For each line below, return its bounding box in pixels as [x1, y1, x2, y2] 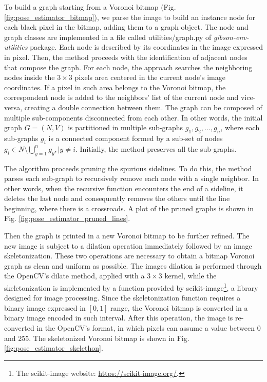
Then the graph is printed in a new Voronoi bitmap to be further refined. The [4, 230, 250, 241]
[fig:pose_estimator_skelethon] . [4, 343, 103, 353]
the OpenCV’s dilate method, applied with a [4, 270, 145, 281]
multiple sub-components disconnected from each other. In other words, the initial [4, 112, 263, 123]
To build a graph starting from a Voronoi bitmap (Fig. [4, 2, 176, 12]
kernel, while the [164, 270, 217, 281]
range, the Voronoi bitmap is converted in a [110, 302, 248, 313]
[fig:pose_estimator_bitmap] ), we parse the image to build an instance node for [4, 11, 255, 22]
